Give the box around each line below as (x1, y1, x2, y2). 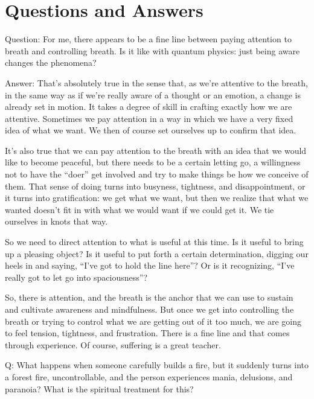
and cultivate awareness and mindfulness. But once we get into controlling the (5, 303, 294, 315)
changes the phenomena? (5, 56, 97, 69)
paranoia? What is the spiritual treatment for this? (5, 382, 194, 395)
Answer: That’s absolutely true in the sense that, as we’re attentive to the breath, (5, 76, 308, 89)
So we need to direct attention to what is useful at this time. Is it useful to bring (5, 235, 304, 248)
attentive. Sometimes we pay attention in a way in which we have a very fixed (5, 112, 293, 124)
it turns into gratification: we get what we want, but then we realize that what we (5, 191, 309, 204)
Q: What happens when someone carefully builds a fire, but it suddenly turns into (5, 359, 309, 371)
